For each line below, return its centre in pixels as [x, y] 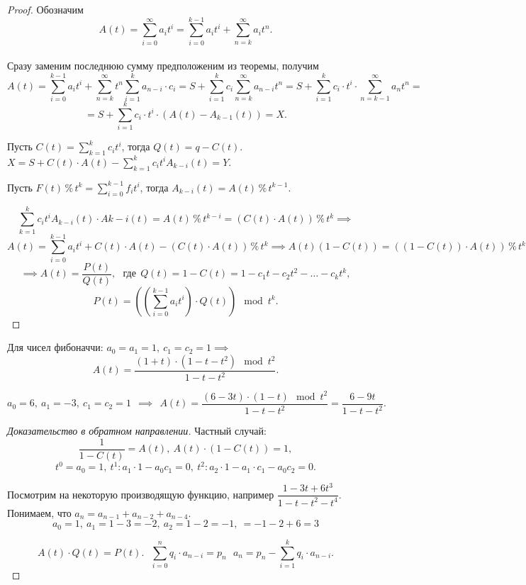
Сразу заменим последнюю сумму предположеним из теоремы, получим [163, 66]
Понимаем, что [39, 512]
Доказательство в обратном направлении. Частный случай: [137, 431]
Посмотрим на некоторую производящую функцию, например [141, 494]
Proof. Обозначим [45, 9]
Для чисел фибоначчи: [55, 347]
